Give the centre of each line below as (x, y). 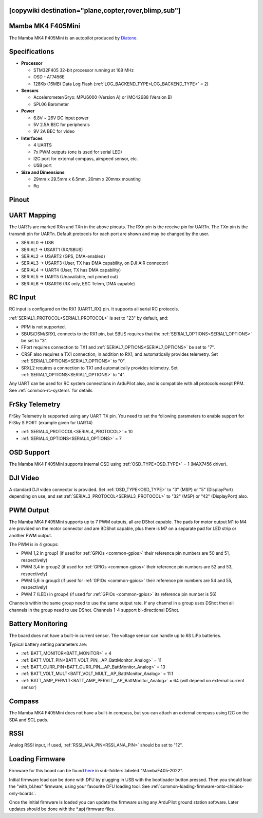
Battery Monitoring (38, 624)
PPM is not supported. (44, 327)
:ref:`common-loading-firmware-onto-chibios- (197, 786)
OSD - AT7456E (49, 77)
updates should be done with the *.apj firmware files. (62, 809)
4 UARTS (43, 145)
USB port (43, 165)
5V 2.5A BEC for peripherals (62, 125)
